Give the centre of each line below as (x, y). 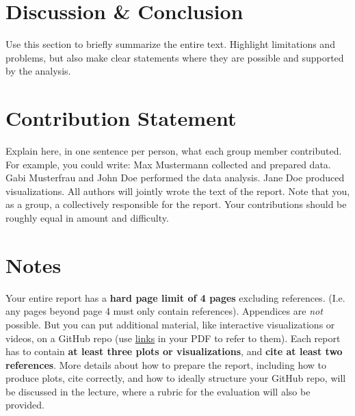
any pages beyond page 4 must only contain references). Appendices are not (164, 311)
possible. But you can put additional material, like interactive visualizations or (170, 324)
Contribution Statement (121, 118)
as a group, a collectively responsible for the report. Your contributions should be (176, 204)
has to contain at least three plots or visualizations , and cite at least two (174, 351)
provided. (25, 405)
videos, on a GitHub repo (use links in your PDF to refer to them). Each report (173, 338)
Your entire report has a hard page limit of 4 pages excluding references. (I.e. (175, 297)
